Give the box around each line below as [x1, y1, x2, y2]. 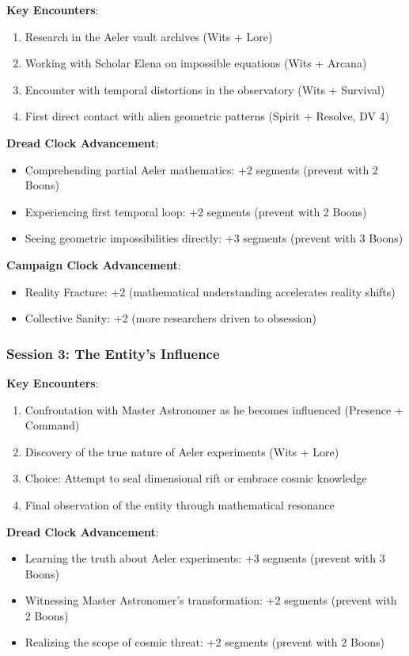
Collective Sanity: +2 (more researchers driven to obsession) [25, 310, 316, 326]
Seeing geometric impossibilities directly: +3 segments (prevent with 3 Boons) [25, 230, 403, 246]
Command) [25, 417, 80, 433]
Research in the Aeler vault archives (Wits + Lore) [25, 28, 273, 44]
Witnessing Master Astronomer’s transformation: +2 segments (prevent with [25, 592, 397, 608]
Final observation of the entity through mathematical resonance [25, 496, 335, 513]
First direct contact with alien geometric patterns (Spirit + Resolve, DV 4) [25, 108, 390, 124]
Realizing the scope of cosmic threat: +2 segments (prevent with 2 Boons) [25, 634, 385, 650]
